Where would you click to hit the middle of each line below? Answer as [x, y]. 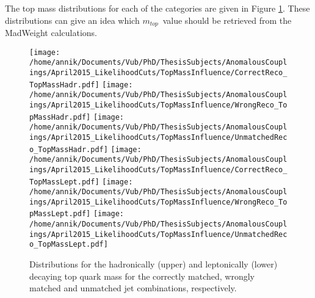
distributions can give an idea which [72, 20]
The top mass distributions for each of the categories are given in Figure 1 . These [157, 8]
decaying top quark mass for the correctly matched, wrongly [142, 276]
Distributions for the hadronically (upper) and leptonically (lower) [154, 264]
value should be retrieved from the [227, 20]
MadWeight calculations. [51, 33]
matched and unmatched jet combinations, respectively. [133, 288]
